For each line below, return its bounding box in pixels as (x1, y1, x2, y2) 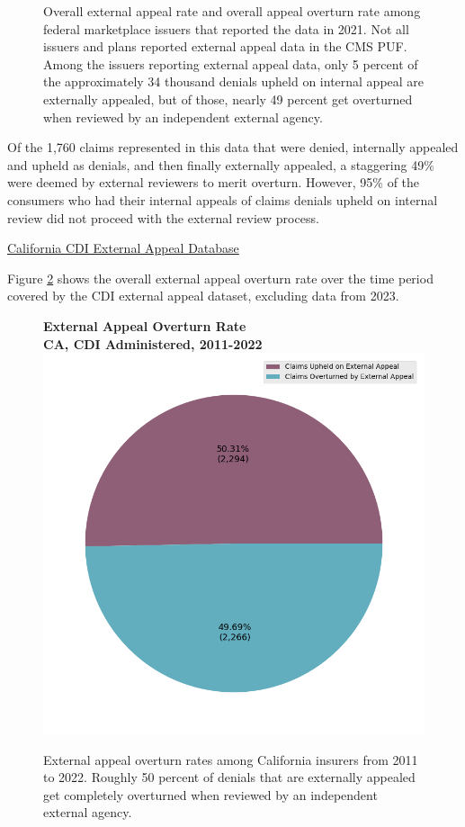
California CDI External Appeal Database (7, 238, 239, 257)
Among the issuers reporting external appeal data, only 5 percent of (43, 54, 418, 73)
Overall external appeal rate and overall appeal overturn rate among (43, 2, 421, 20)
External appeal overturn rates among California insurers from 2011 (43, 750, 418, 769)
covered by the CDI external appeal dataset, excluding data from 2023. (7, 286, 399, 305)
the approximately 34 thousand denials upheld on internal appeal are (43, 72, 425, 91)
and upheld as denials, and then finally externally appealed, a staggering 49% (7, 155, 434, 174)
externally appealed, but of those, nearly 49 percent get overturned (43, 89, 413, 108)
